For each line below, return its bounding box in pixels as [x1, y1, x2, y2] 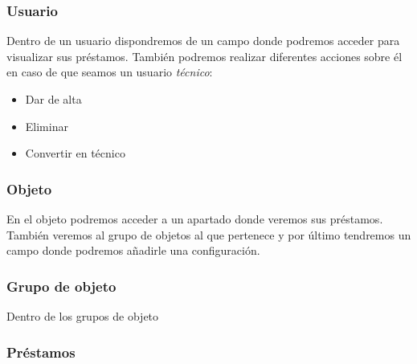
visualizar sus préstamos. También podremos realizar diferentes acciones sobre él [6, 47, 403, 64]
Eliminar [25, 117, 68, 134]
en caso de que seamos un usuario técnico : [6, 63, 213, 80]
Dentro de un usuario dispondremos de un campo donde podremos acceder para [6, 32, 400, 49]
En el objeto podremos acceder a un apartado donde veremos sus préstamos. [6, 211, 383, 227]
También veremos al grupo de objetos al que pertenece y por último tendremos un [6, 226, 411, 243]
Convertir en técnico [25, 145, 125, 162]
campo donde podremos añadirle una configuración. [6, 242, 260, 259]
